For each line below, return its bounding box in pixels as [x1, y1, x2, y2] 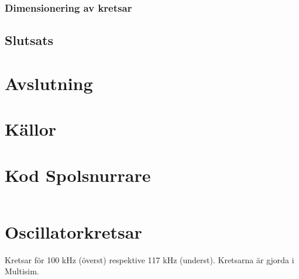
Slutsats [5, 31, 54, 49]
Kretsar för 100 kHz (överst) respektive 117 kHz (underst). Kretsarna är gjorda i [5, 253, 294, 266]
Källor [5, 117, 57, 141]
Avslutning [5, 71, 93, 95]
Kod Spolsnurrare [5, 163, 151, 187]
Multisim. [5, 265, 39, 277]
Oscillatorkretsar [5, 219, 142, 243]
